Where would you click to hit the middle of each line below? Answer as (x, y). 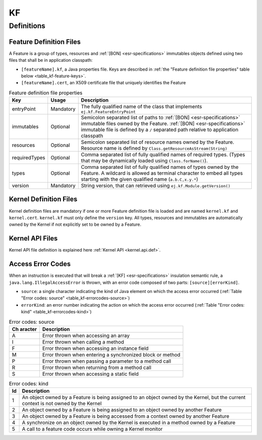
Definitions (27, 26)
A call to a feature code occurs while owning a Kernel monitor (92, 429)
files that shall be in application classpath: (51, 60)
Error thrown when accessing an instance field (95, 348)
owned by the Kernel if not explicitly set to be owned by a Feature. (75, 224)
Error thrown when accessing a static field (90, 374)
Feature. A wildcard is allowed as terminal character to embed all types (162, 173)
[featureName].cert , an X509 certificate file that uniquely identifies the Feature (104, 83)
